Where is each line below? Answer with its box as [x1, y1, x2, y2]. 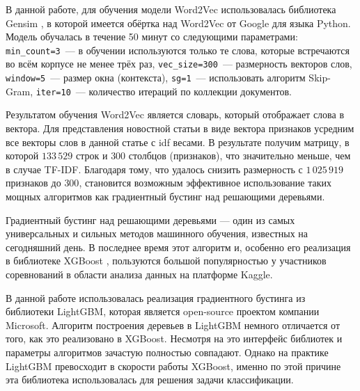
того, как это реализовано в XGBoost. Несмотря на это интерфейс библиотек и [6, 331, 343, 346]
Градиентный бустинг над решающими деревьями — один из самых [6, 212, 295, 227]
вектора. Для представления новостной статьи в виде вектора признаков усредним [6, 121, 354, 135]
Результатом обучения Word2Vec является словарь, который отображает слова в [6, 107, 345, 122]
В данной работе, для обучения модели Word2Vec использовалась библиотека [6, 2, 336, 16]
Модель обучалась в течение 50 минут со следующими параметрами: [6, 29, 298, 44]
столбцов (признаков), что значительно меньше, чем [128, 148, 351, 163]
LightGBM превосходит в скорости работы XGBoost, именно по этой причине [6, 358, 341, 373]
